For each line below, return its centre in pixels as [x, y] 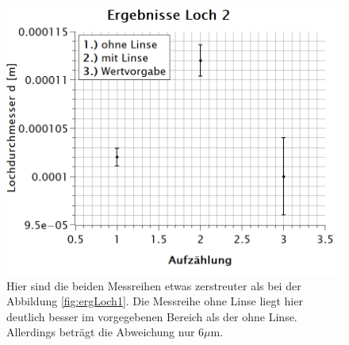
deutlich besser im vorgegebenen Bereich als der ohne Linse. [152, 316]
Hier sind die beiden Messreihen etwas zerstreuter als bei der [154, 285]
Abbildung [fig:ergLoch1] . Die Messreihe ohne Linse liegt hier [155, 301]
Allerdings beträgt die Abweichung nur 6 [105, 332]
